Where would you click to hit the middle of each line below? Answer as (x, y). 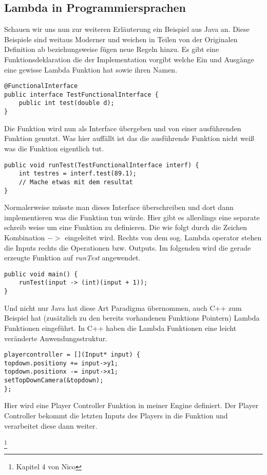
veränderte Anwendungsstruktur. (56, 338)
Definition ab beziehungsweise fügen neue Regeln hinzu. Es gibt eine (112, 49)
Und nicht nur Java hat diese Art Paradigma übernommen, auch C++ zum (123, 307)
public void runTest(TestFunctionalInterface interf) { (102, 165)
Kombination (25, 237)
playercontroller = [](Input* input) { (72, 355)
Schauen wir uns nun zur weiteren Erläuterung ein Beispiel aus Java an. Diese (127, 29)
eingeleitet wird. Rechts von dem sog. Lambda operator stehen (163, 237)
